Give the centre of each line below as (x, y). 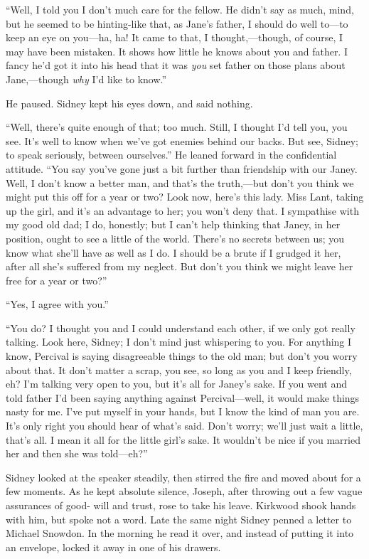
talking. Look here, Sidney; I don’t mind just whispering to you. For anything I (179, 342)
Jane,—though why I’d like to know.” (86, 79)
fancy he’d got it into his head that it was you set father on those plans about (176, 65)
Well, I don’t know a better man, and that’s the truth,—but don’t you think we (180, 182)
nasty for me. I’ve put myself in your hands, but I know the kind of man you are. (183, 411)
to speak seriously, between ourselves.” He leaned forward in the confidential (171, 155)
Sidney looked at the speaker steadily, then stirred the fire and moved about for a (183, 477)
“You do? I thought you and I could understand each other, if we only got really (181, 328)
